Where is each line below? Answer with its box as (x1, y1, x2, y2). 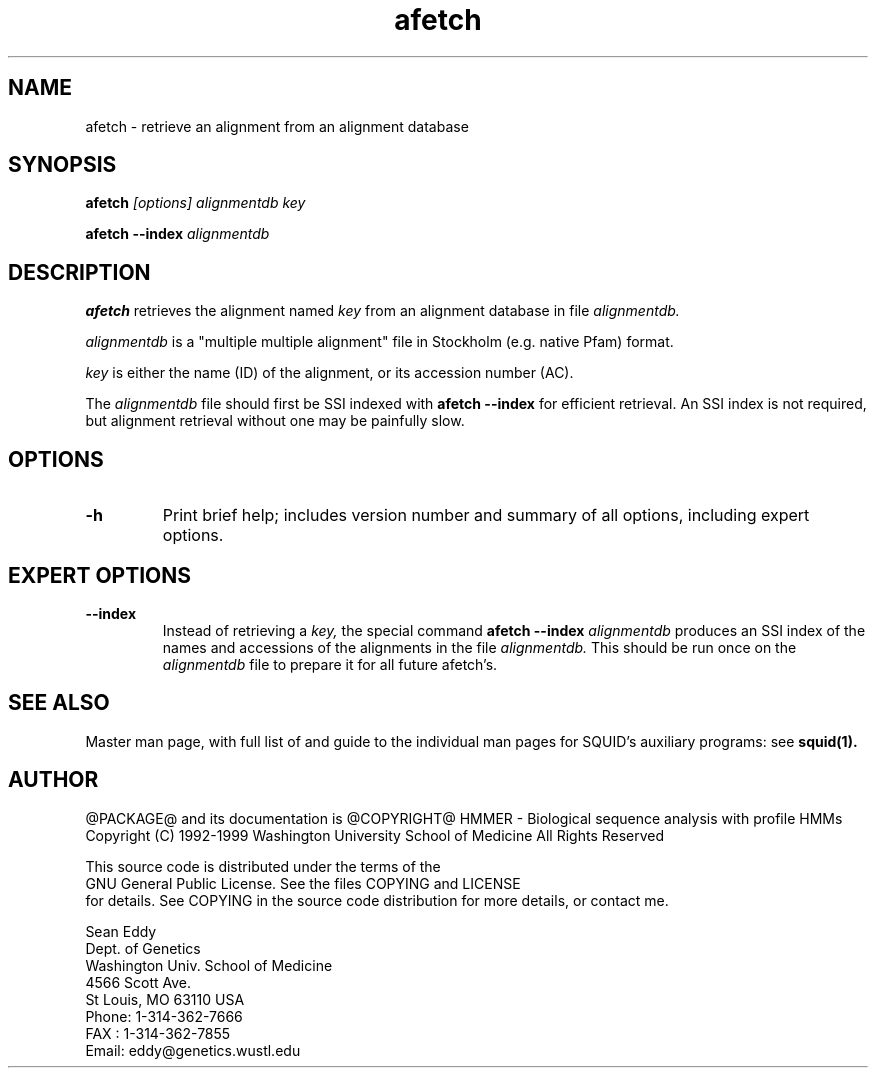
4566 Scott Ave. (85, 973, 192, 991)
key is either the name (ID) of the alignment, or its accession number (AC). (85, 364, 574, 382)
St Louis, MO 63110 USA (85, 990, 245, 1008)
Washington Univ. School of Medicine (85, 956, 333, 974)
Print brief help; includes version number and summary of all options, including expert (162, 505, 810, 526)
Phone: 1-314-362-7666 (85, 1007, 243, 1025)
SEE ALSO (8, 690, 110, 716)
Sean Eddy (85, 922, 157, 940)
